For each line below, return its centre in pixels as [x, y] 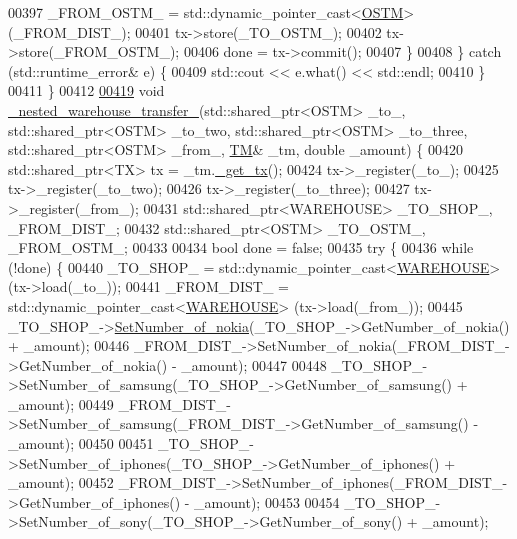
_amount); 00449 [61, 403]
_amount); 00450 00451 [81, 443]
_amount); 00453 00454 [267, 501]
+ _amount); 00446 [69, 345]
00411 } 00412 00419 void [86, 90]
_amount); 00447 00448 [254, 364]
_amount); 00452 [61, 482]
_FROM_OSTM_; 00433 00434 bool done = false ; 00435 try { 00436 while [241, 247]
